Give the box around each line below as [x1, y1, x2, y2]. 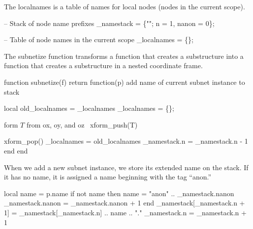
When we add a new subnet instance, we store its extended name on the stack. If [4, 162, 249, 172]
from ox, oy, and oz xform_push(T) [26, 119, 138, 129]
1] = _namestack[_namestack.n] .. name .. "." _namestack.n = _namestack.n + [4, 207, 247, 217]
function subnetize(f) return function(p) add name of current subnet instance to [4, 76, 245, 87]
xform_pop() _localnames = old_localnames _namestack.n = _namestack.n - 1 [4, 136, 248, 146]
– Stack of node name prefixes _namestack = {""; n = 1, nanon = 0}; [4, 18, 215, 28]
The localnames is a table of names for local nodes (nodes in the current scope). [4, 1, 245, 11]
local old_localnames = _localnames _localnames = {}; [4, 103, 174, 113]
